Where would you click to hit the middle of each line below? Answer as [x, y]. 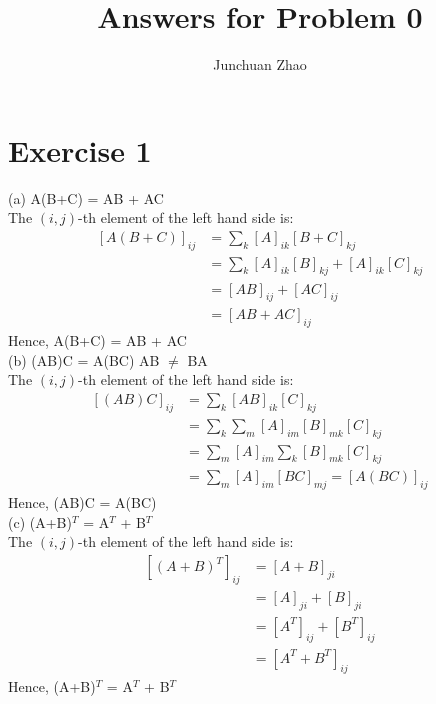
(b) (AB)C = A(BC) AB [84, 359]
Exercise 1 [80, 149]
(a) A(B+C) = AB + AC [86, 197]
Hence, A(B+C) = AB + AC [97, 340]
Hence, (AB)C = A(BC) [82, 502]
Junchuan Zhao [260, 64]
